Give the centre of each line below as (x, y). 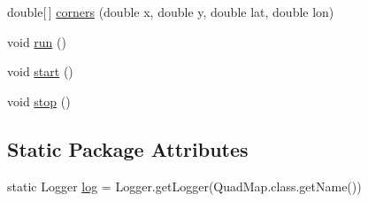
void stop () (39, 101)
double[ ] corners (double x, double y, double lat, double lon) (171, 12)
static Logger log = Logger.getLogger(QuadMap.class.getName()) (184, 186)
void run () (37, 41)
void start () (40, 71)
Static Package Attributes (128, 148)
